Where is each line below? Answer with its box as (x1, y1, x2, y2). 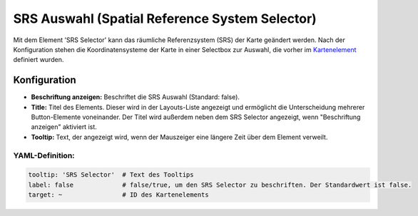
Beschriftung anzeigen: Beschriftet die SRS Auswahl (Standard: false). (31, 93, 240, 101)
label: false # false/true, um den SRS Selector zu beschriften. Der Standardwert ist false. (28, 180, 412, 189)
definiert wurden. (13, 56, 64, 64)
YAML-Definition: (13, 150, 75, 160)
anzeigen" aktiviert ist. (31, 123, 98, 131)
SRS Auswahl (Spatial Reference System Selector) (13, 11, 317, 26)
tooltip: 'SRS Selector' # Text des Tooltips (28, 171, 194, 179)
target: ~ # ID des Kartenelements (28, 191, 210, 199)
